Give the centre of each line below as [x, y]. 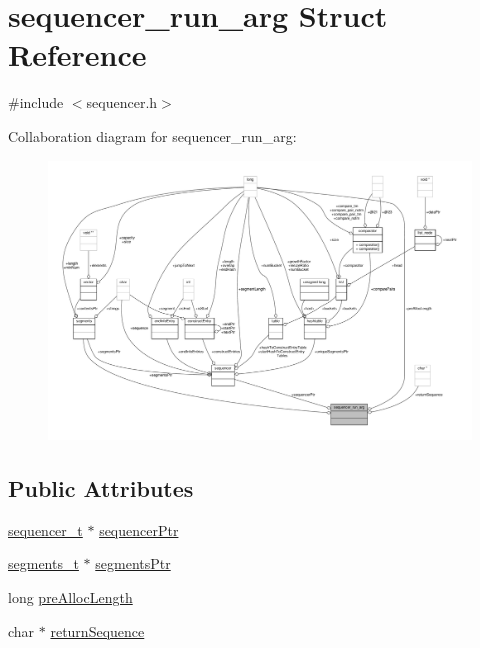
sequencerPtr [139, 529]
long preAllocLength [70, 596]
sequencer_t [45, 529]
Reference [77, 54]
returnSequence [97, 630]
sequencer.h [122, 102]
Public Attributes [101, 487]
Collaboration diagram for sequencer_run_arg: [152, 135]
